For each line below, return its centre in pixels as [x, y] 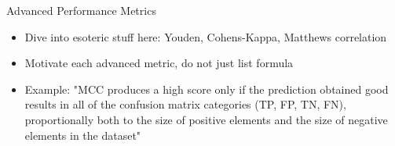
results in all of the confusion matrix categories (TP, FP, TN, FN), [185, 104]
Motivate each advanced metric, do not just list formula [159, 63]
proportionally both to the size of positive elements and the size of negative [206, 119]
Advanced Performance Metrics [81, 10]
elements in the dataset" [83, 135]
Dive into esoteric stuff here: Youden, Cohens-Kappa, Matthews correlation [206, 36]
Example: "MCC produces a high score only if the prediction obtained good [207, 89]
